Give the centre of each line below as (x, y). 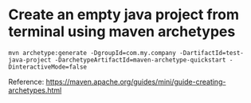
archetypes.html (35, 90)
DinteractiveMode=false (48, 67)
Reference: (26, 81)
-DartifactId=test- (212, 53)
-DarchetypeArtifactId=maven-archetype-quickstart (140, 60)
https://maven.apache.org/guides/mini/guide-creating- (136, 81)
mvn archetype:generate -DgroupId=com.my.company (92, 53)
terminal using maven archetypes (122, 32)
